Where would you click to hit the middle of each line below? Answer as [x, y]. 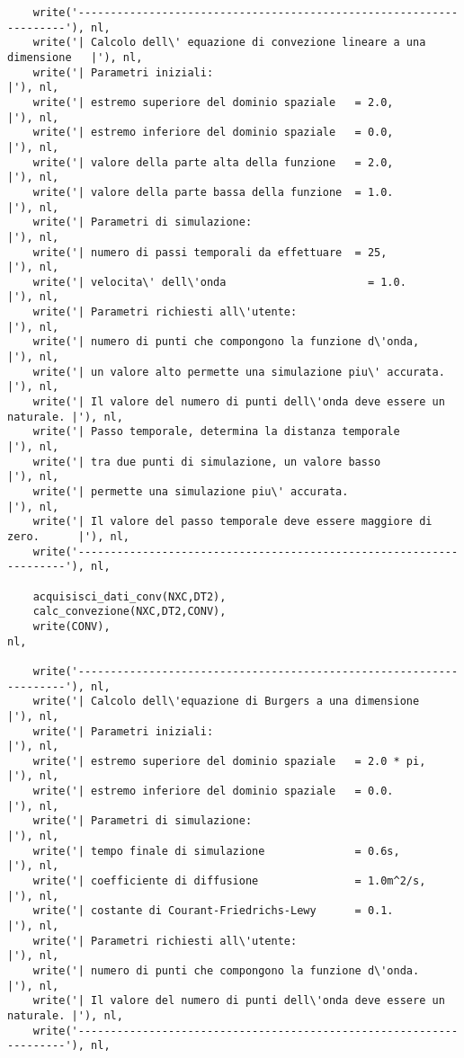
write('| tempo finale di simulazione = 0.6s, [216, 851]
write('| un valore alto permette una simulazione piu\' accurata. [239, 372]
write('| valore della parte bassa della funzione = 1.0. [213, 192]
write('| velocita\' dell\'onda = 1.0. [219, 282]
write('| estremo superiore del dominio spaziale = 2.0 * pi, [229, 761]
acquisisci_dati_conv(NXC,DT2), [129, 596]
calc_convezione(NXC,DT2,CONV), [129, 612]
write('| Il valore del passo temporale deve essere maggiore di [232, 522]
